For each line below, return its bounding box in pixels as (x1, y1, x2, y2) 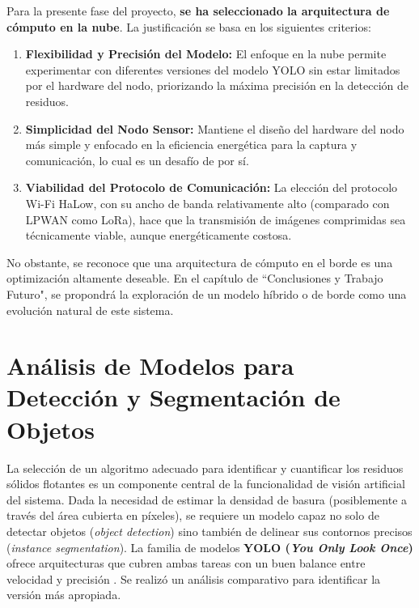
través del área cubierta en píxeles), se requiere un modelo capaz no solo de (6, 507, 379, 524)
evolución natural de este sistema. (6, 301, 174, 318)
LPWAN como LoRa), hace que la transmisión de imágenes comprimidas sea (25, 210, 406, 227)
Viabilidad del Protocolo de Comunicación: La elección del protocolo (25, 179, 398, 196)
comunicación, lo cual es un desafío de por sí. (25, 151, 249, 168)
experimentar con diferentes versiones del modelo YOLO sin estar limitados (25, 61, 400, 78)
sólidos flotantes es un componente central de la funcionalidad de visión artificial (6, 475, 405, 492)
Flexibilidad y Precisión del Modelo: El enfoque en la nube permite (25, 45, 387, 62)
